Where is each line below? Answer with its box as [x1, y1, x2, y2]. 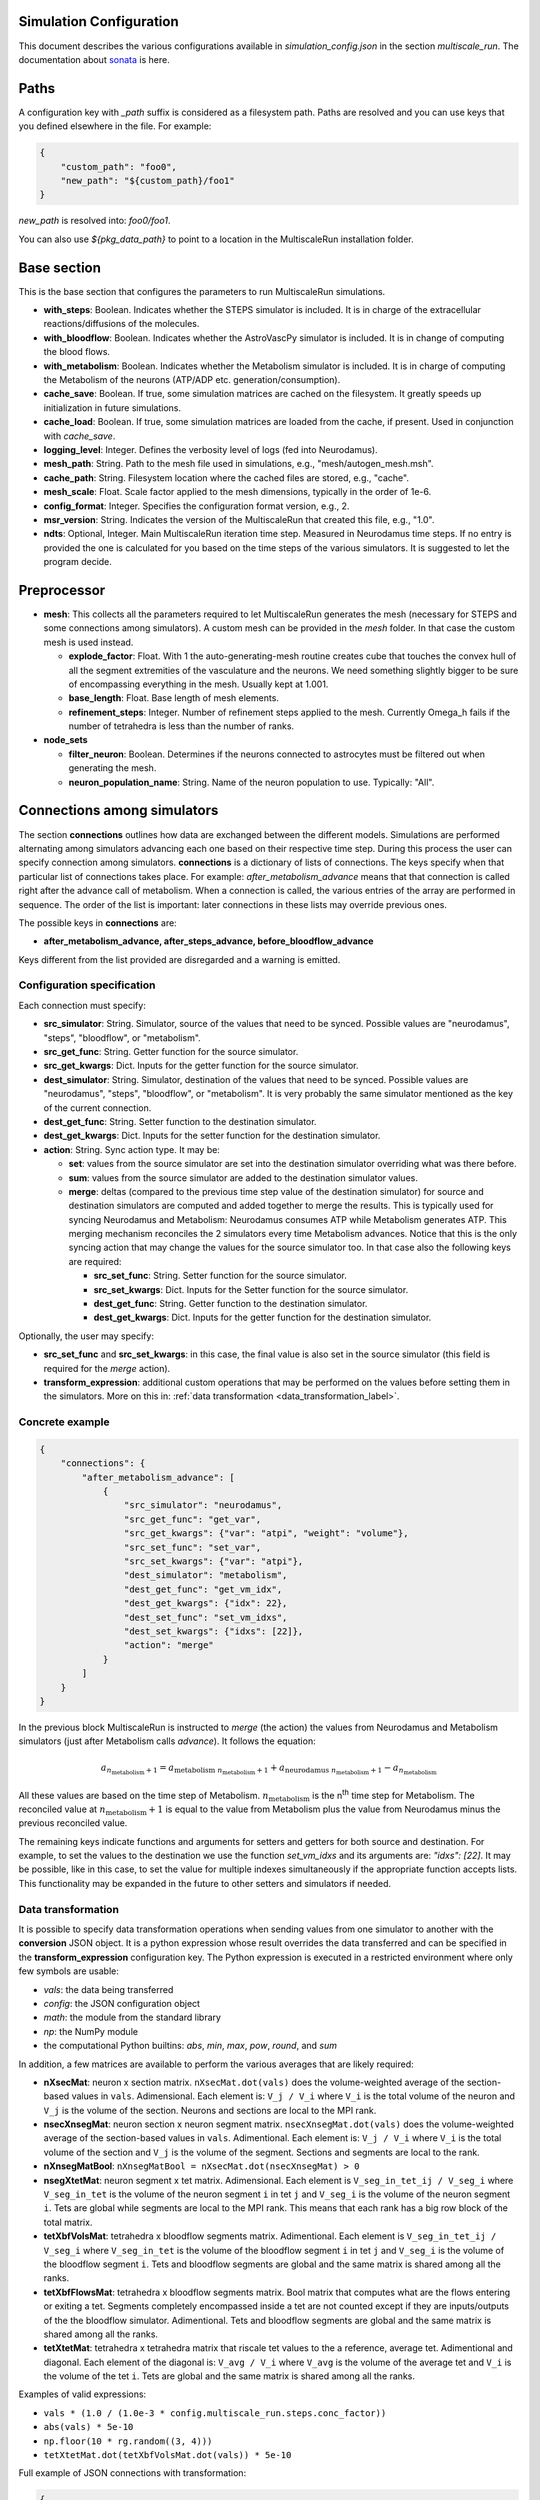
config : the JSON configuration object [43, 1997, 200, 2009]
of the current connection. [43, 1101, 152, 1114]
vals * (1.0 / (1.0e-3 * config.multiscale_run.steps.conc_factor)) [43, 2407, 387, 2419]
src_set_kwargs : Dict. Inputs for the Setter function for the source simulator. [93, 1283, 409, 1295]
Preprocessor [18, 581, 106, 599]
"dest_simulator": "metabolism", [123, 1570, 288, 1581]
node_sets [43, 734, 89, 746]
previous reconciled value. [18, 1817, 128, 1829]
